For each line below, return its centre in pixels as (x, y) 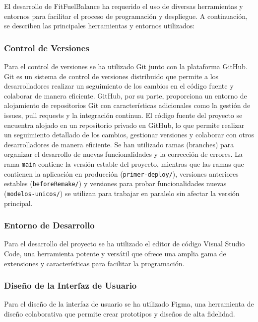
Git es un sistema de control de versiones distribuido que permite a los (111, 76)
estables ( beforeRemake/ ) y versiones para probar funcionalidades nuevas (115, 183)
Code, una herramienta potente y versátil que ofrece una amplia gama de (115, 253)
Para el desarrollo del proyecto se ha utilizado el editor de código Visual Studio (125, 244)
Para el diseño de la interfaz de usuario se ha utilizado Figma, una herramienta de (129, 304)
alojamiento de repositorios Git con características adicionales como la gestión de (127, 105)
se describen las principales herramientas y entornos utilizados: (99, 26)
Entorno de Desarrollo (49, 225)
